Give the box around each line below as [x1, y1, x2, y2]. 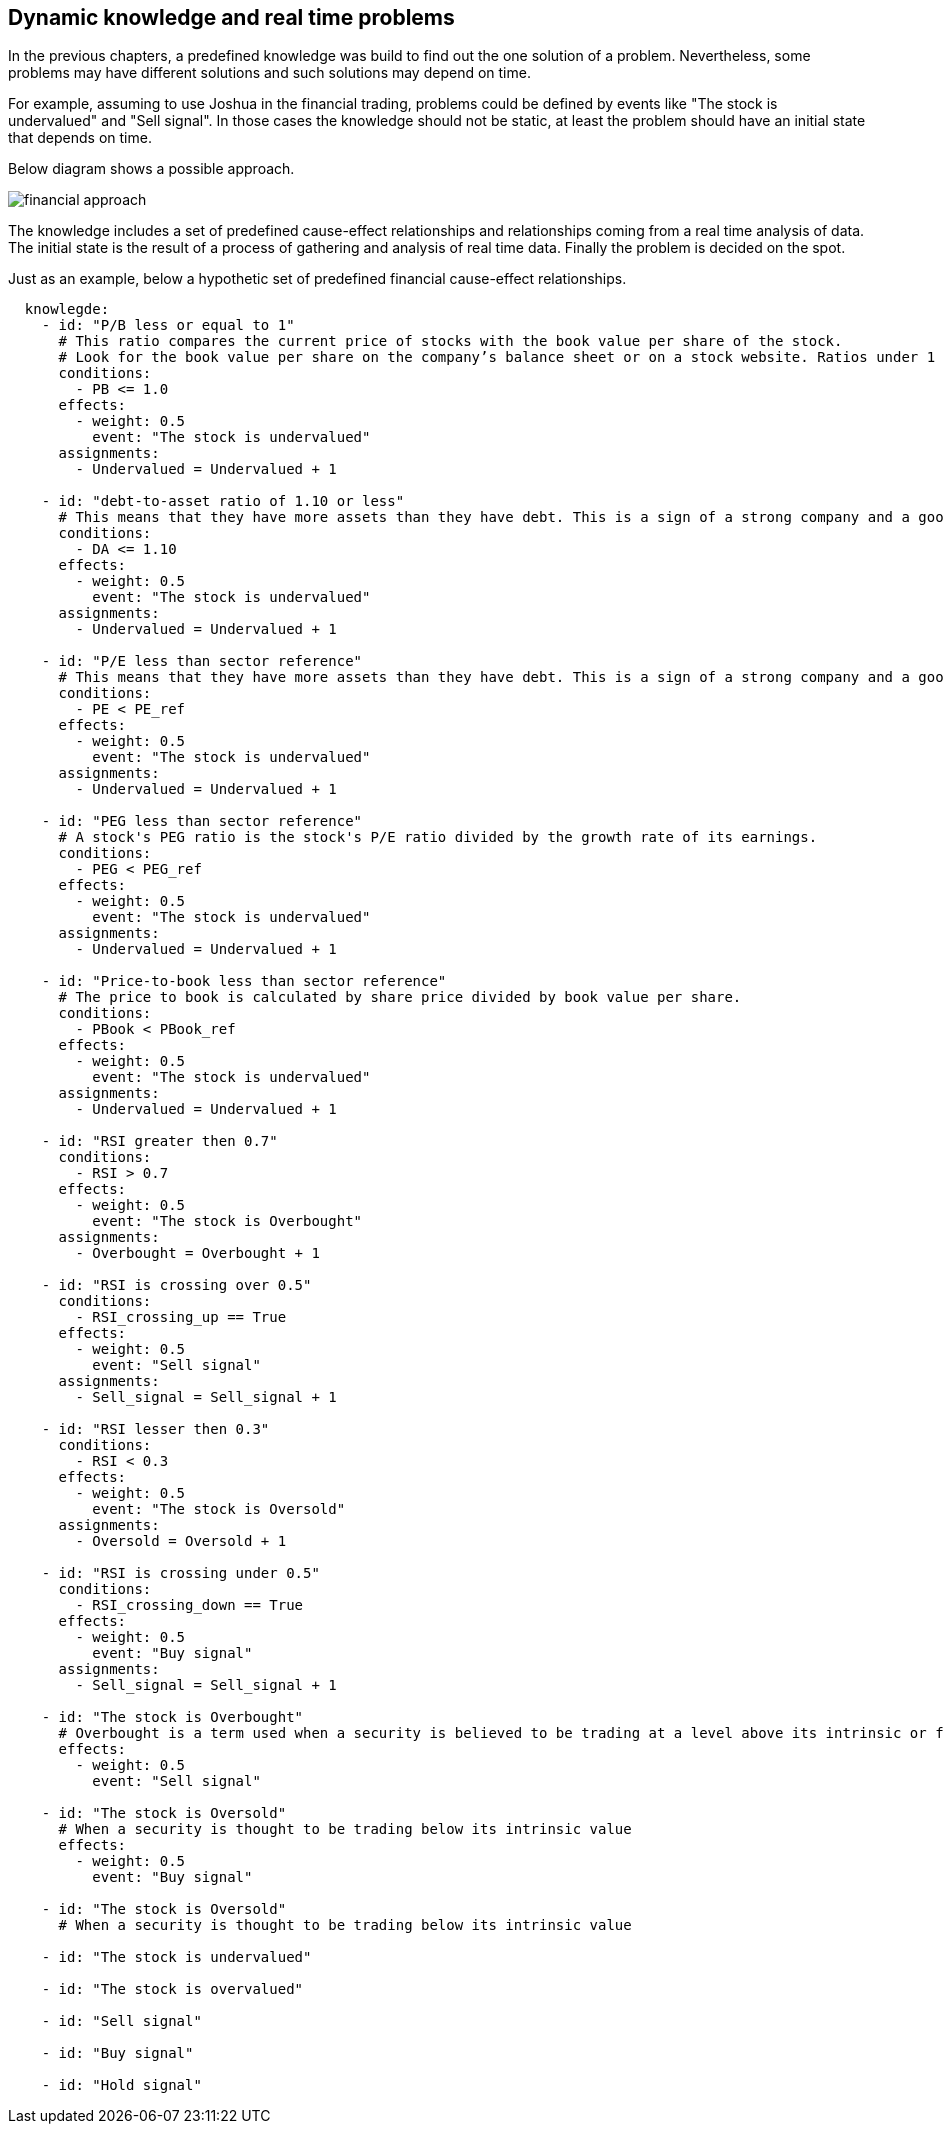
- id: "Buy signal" [41, 2045, 194, 2062]
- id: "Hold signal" [41, 2077, 202, 2094]
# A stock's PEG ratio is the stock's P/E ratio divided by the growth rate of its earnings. [58, 829, 818, 846]
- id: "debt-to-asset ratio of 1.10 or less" [41, 493, 405, 510]
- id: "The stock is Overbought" [41, 1709, 304, 1726]
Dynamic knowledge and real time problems [8, 5, 455, 30]
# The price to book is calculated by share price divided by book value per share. [58, 989, 742, 1006]
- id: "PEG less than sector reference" [41, 813, 363, 830]
